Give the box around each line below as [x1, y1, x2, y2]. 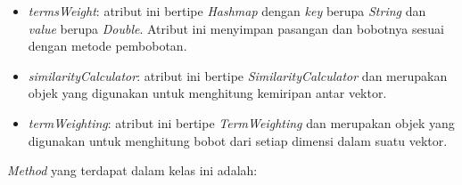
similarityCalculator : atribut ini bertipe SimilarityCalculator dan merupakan [28, 66, 448, 84]
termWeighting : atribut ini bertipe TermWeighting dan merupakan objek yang [28, 113, 455, 132]
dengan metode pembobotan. [28, 36, 187, 55]
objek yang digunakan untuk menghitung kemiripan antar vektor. [28, 84, 387, 102]
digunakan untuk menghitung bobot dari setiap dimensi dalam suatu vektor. [28, 131, 448, 149]
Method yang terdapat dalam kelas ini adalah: [7, 161, 258, 180]
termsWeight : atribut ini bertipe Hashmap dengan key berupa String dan [28, 2, 426, 20]
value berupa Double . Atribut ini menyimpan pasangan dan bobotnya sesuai [28, 19, 444, 37]
